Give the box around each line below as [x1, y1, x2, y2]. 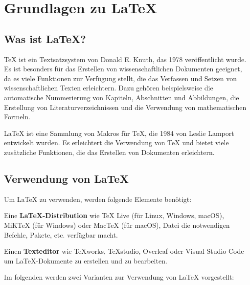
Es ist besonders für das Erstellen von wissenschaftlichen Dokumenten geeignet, [4, 64, 242, 74]
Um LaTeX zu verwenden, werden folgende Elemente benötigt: [4, 194, 192, 204]
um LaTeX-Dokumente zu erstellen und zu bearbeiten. [4, 255, 167, 265]
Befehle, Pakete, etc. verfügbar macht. [4, 229, 118, 240]
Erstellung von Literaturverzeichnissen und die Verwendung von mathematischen [4, 102, 247, 112]
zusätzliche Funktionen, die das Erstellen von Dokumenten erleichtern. [4, 147, 215, 157]
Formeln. [4, 111, 30, 122]
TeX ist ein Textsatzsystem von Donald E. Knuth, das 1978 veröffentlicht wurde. [4, 54, 247, 64]
